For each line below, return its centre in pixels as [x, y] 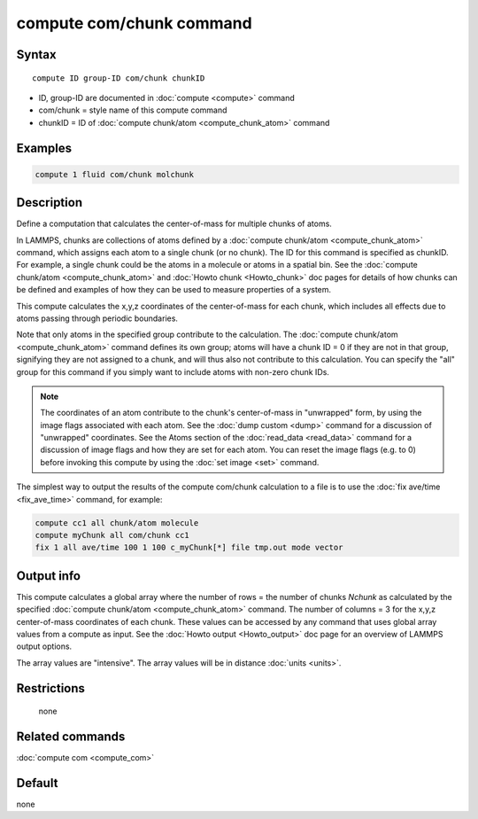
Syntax [36, 55]
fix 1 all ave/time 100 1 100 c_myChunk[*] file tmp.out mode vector [189, 548]
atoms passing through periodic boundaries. [97, 318]
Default [37, 783]
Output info [49, 576]
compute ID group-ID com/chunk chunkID [119, 78]
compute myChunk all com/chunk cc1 [112, 535]
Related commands [71, 737]
